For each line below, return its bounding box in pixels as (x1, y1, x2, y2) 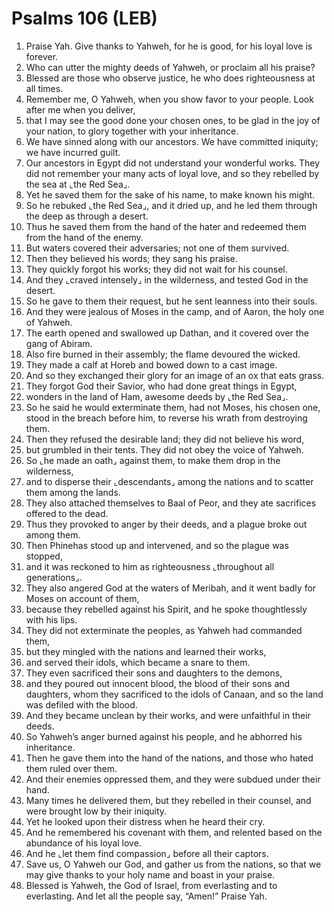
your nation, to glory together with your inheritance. (25, 125, 239, 137)
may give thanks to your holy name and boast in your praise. (25, 868, 276, 881)
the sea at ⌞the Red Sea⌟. (25, 178, 131, 190)
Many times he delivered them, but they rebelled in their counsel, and (25, 794, 312, 806)
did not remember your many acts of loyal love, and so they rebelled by (25, 167, 320, 179)
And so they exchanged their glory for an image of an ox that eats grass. (25, 369, 325, 381)
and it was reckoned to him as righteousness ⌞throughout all (25, 560, 275, 572)
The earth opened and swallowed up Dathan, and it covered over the (25, 327, 309, 339)
